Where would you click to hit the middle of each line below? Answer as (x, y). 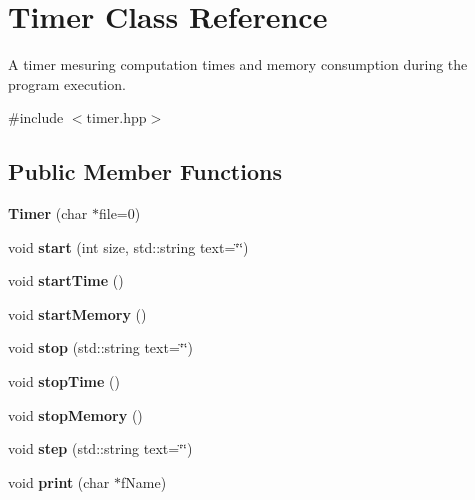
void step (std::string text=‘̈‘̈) (100, 448)
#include (36, 117)
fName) (144, 481)
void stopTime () (64, 381)
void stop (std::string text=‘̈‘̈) (101, 347)
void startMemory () (77, 313)
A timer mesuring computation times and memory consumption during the (238, 64)
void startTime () (66, 280)
